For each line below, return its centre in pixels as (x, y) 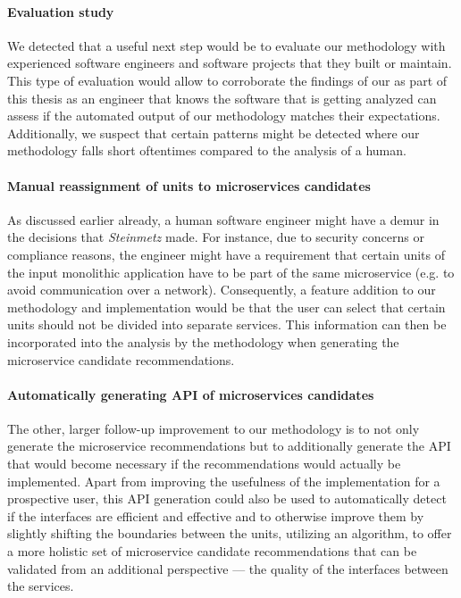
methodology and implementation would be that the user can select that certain (226, 307)
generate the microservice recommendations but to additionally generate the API (229, 446)
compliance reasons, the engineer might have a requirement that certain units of (226, 254)
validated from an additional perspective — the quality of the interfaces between (228, 568)
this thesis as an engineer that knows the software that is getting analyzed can (222, 98)
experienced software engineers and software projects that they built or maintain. (230, 63)
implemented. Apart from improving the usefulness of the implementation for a (224, 481)
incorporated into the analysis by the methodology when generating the (203, 341)
